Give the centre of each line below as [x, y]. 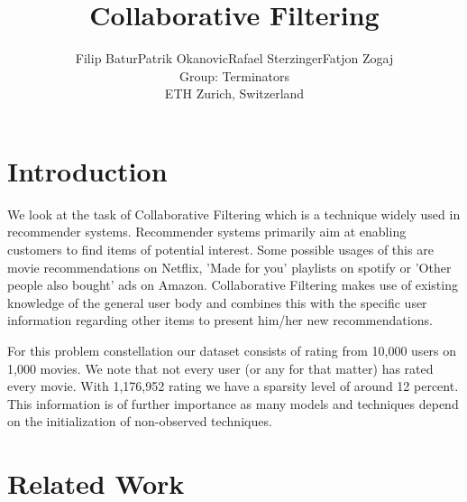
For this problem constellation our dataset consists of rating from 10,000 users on [232, 350]
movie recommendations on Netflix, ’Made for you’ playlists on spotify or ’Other [229, 267]
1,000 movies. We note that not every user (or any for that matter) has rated [220, 368]
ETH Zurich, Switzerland [234, 93]
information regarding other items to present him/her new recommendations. [220, 320]
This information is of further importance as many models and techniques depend [233, 403]
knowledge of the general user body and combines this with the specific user [217, 302]
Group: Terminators [234, 75]
